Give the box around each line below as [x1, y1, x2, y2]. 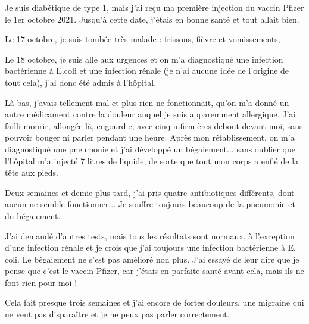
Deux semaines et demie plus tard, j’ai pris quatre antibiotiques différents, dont [5, 186, 295, 198]
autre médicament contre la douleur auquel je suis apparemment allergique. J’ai [5, 108, 296, 120]
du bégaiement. [5, 209, 61, 222]
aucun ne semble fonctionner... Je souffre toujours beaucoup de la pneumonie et [5, 198, 295, 210]
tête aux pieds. [5, 166, 58, 179]
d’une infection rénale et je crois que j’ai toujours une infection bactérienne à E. [5, 241, 296, 254]
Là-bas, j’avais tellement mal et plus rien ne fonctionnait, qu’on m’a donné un [5, 96, 289, 108]
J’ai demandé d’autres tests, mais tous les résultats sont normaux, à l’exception [5, 229, 295, 242]
